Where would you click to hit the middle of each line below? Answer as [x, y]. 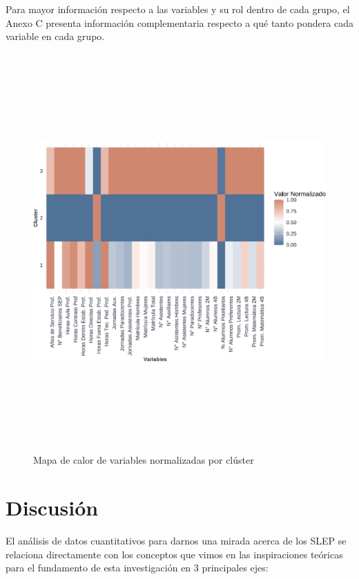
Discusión [52, 508]
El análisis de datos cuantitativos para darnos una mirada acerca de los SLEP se [176, 541]
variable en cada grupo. [55, 36]
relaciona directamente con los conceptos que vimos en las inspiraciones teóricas [174, 554]
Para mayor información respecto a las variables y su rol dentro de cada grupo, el [178, 9]
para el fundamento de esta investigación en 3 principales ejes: [137, 568]
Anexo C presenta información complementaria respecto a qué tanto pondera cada [179, 22]
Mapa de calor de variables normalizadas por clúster [144, 460]
